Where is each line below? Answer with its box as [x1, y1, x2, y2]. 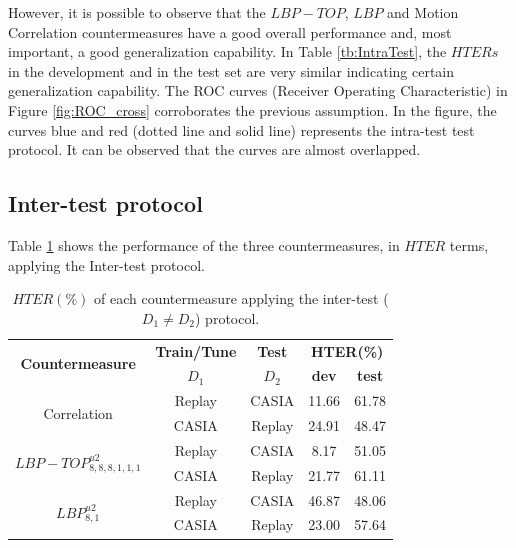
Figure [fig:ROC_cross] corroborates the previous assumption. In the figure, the [8, 99, 497, 120]
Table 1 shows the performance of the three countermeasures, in [8, 234, 400, 255]
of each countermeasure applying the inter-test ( [93, 288, 389, 309]
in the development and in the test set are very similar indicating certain [8, 60, 455, 81]
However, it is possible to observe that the [8, 2, 266, 22]
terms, [449, 234, 489, 255]
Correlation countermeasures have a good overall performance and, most [8, 21, 452, 42]
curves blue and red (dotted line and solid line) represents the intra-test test [8, 119, 475, 140]
